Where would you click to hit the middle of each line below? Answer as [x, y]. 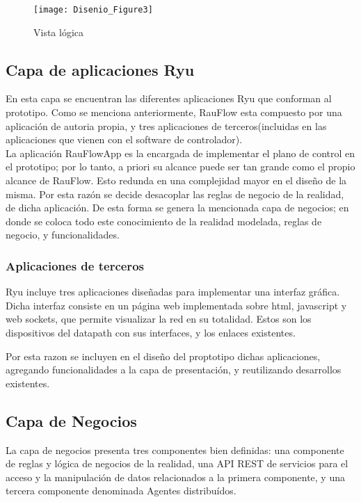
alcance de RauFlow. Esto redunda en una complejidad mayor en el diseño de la [176, 180]
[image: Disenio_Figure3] [93, 10]
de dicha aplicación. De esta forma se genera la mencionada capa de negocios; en [177, 208]
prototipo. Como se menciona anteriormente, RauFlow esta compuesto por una [174, 112]
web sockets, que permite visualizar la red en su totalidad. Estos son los [159, 319]
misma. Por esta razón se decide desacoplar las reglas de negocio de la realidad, [175, 194]
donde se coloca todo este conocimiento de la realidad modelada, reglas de [164, 221]
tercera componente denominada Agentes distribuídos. [121, 491]
